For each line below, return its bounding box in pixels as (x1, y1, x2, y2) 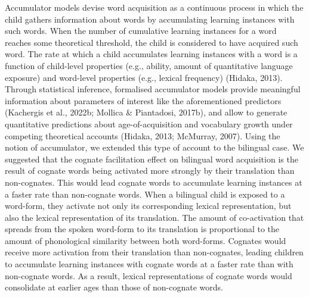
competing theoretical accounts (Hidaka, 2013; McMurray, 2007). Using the (5, 129, 280, 142)
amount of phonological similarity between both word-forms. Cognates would (5, 234, 286, 246)
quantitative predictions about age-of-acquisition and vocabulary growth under (5, 117, 293, 130)
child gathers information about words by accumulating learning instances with (5, 12, 295, 25)
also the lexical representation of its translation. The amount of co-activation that (5, 211, 304, 223)
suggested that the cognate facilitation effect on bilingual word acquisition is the (5, 152, 298, 165)
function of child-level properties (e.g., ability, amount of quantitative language (5, 59, 293, 71)
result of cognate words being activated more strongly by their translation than (5, 164, 295, 177)
